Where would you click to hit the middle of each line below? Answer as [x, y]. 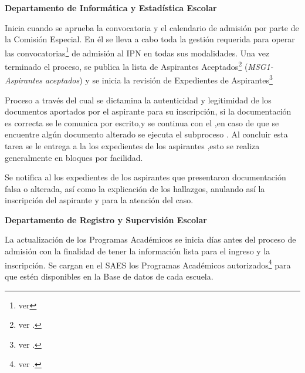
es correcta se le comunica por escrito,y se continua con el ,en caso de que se [142, 122]
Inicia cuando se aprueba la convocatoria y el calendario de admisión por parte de [152, 27]
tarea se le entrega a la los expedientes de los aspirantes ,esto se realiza [132, 145]
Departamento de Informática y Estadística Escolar [111, 8]
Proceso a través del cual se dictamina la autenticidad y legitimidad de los [138, 100]
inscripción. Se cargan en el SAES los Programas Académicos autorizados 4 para [148, 264]
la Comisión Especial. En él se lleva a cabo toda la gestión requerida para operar [150, 39]
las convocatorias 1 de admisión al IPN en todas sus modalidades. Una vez [137, 52]
